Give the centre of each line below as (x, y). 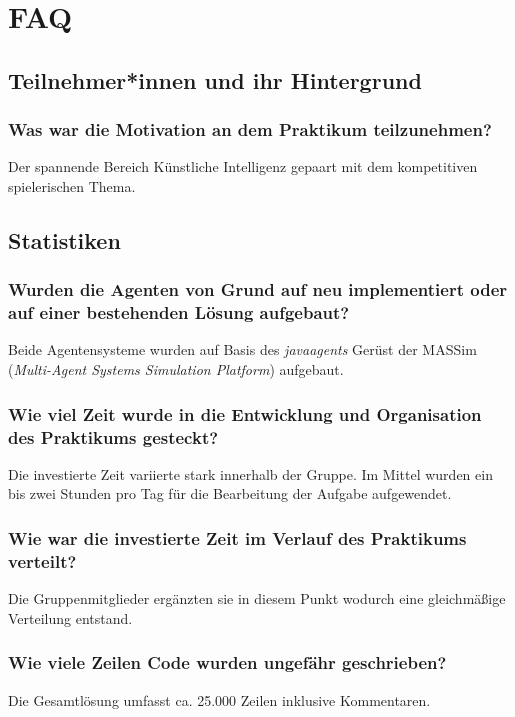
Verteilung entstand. (70, 617)
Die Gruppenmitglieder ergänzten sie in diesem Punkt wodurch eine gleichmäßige (257, 598)
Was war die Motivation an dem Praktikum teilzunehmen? (250, 129)
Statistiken (64, 239)
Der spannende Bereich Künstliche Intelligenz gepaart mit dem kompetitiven (243, 166)
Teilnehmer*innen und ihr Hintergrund (215, 79)
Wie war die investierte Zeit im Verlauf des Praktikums (237, 537)
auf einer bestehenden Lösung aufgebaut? (179, 312)
